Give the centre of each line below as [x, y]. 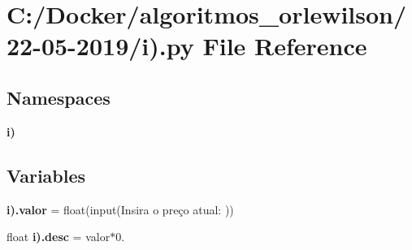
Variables [46, 175]
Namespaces [59, 97]
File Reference [285, 46]
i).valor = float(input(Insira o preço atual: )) [120, 209]
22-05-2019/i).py [100, 46]
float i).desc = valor [59, 237]
